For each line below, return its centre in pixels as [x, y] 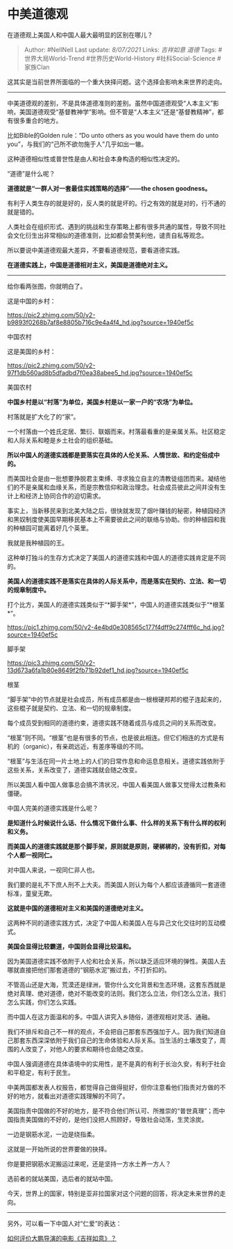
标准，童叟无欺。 [32, 893]
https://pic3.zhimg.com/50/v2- [51, 662]
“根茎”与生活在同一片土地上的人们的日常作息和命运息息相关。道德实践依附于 [116, 761]
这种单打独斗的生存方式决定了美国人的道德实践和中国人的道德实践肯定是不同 [116, 557]
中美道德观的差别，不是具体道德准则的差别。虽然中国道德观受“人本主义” [110, 103]
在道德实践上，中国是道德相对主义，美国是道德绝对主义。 [89, 264]
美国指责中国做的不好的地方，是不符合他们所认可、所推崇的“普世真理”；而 [113, 1111]
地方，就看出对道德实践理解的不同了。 [74, 1096]
